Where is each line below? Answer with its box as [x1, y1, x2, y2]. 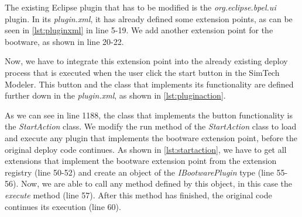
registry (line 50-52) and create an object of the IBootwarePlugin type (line [5, 166, 274, 178]
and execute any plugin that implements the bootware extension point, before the [5, 131, 297, 143]
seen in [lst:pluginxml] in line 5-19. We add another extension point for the [5, 24, 273, 36]
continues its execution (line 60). [5, 200, 121, 212]
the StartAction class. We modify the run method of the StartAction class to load [5, 120, 297, 132]
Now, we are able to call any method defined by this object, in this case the [20, 177, 293, 190]
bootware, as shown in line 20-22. [5, 35, 124, 47]
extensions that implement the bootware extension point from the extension [5, 155, 277, 167]
